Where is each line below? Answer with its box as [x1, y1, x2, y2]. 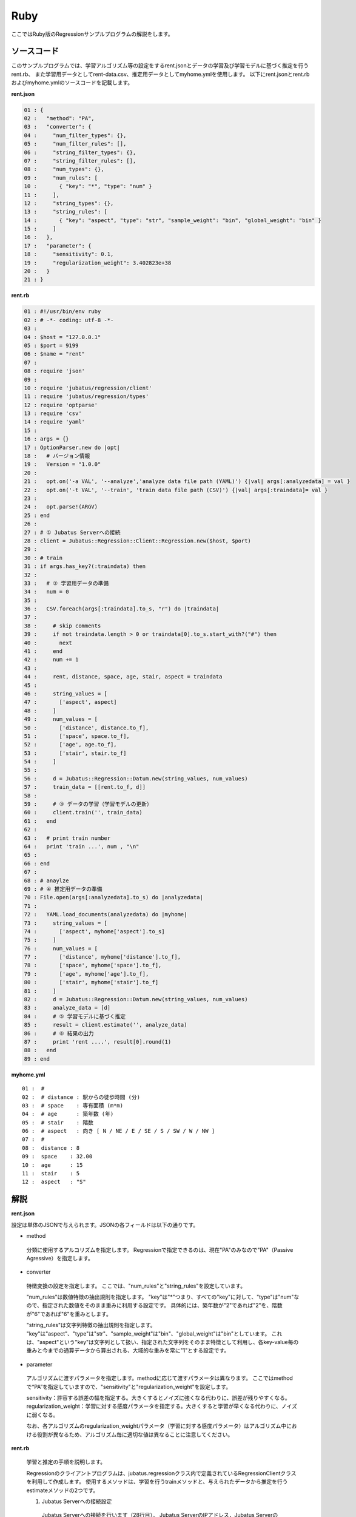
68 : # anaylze [24, 877, 69, 884]
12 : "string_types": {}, [24, 200, 114, 206]
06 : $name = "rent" [24, 351, 85, 357]
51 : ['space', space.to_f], [24, 732, 130, 740]
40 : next [24, 639, 73, 646]
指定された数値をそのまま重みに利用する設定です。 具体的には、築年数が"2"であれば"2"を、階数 [42, 1302, 283, 1309]
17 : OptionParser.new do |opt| [24, 444, 121, 451]
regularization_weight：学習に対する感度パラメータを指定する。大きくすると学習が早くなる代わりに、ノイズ [26, 1402, 297, 1410]
